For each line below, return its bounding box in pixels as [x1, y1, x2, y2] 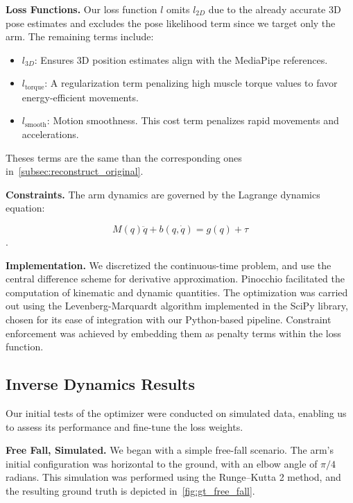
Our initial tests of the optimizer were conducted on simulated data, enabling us [6, 405, 347, 420]
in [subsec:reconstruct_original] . [6, 164, 144, 178]
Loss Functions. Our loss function [6, 2, 157, 16]
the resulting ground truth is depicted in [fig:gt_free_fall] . [6, 483, 255, 497]
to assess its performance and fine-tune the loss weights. [6, 419, 243, 434]
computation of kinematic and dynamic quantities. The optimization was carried [6, 284, 348, 299]
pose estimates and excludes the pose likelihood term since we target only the [6, 15, 336, 30]
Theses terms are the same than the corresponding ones [6, 150, 242, 164]
